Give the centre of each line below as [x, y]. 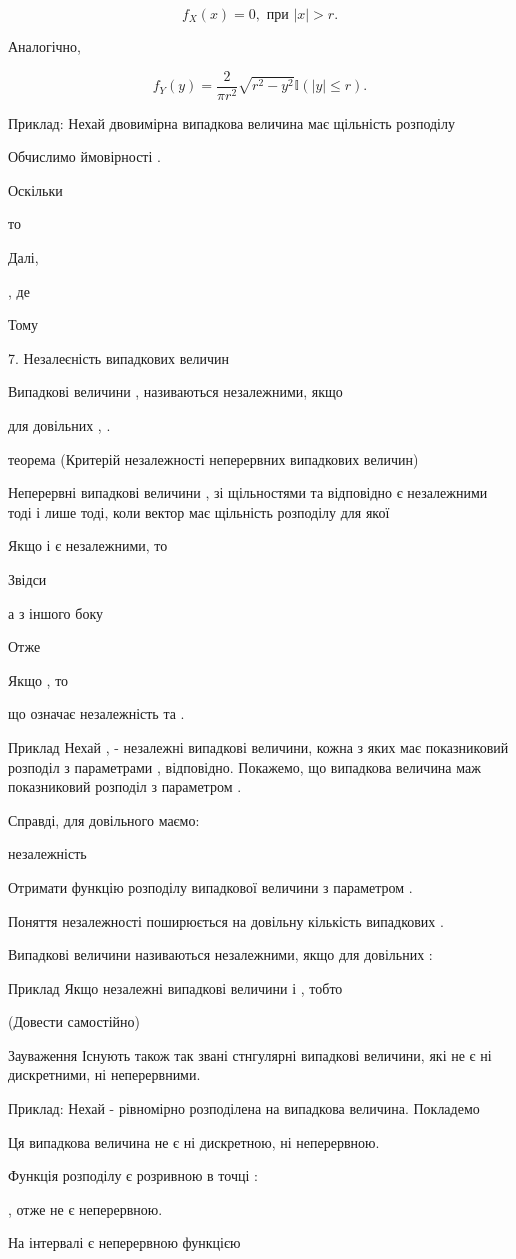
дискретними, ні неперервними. [104, 1074]
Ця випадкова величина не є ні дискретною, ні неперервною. [194, 1141]
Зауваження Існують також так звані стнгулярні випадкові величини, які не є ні [250, 1054]
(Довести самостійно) [74, 1021]
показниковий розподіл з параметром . [125, 786]
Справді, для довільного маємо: [104, 819]
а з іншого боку [56, 612]
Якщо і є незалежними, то [88, 545]
